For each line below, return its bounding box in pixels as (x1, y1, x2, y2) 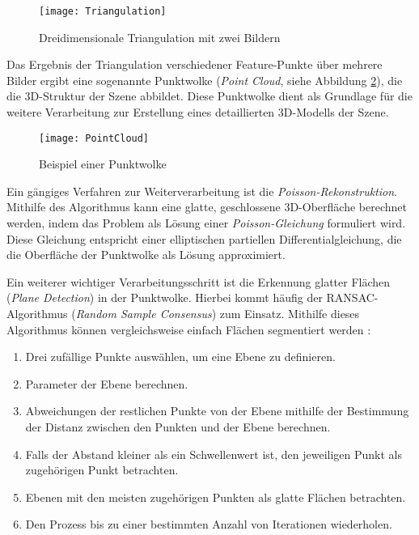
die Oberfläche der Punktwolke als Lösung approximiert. (6, 246, 286, 263)
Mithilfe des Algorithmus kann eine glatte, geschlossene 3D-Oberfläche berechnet (6, 198, 407, 215)
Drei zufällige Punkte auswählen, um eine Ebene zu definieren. (25, 348, 336, 365)
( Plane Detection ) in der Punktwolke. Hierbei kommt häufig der (6, 289, 323, 306)
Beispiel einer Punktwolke (39, 155, 167, 172)
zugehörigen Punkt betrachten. (25, 461, 179, 478)
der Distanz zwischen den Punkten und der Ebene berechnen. (25, 418, 331, 435)
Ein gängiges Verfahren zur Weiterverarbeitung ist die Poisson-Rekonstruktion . (6, 182, 398, 199)
